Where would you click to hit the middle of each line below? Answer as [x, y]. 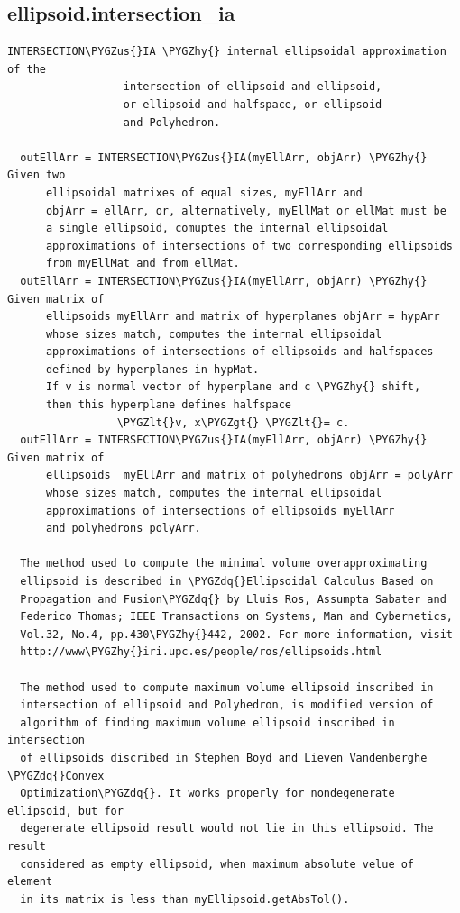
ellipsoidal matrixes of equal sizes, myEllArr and [204, 192]
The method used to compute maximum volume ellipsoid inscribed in [227, 687]
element [30, 882]
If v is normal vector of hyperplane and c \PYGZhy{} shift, [233, 387]
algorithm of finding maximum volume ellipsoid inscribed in [207, 722]
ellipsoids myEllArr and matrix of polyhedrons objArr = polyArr [249, 475]
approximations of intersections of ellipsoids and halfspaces [239, 352]
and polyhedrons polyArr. [123, 529]
